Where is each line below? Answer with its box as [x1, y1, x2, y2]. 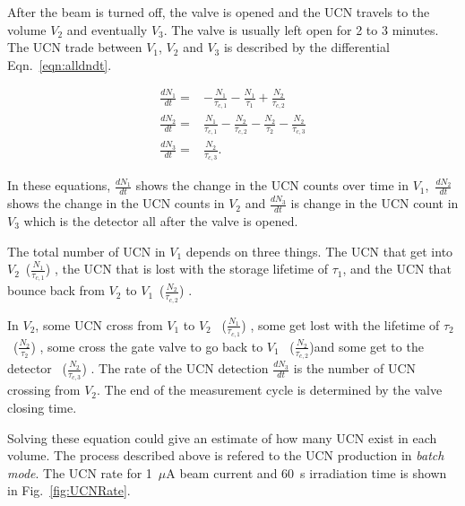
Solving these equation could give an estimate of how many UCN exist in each [7, 428, 437, 447]
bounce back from [7, 281, 105, 300]
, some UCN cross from [35, 315, 163, 334]
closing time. [7, 397, 77, 416]
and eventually [66, 20, 148, 39]
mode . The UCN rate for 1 [7, 463, 152, 482]
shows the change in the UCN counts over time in [135, 176, 409, 195]
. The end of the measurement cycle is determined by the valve [97, 380, 443, 399]
